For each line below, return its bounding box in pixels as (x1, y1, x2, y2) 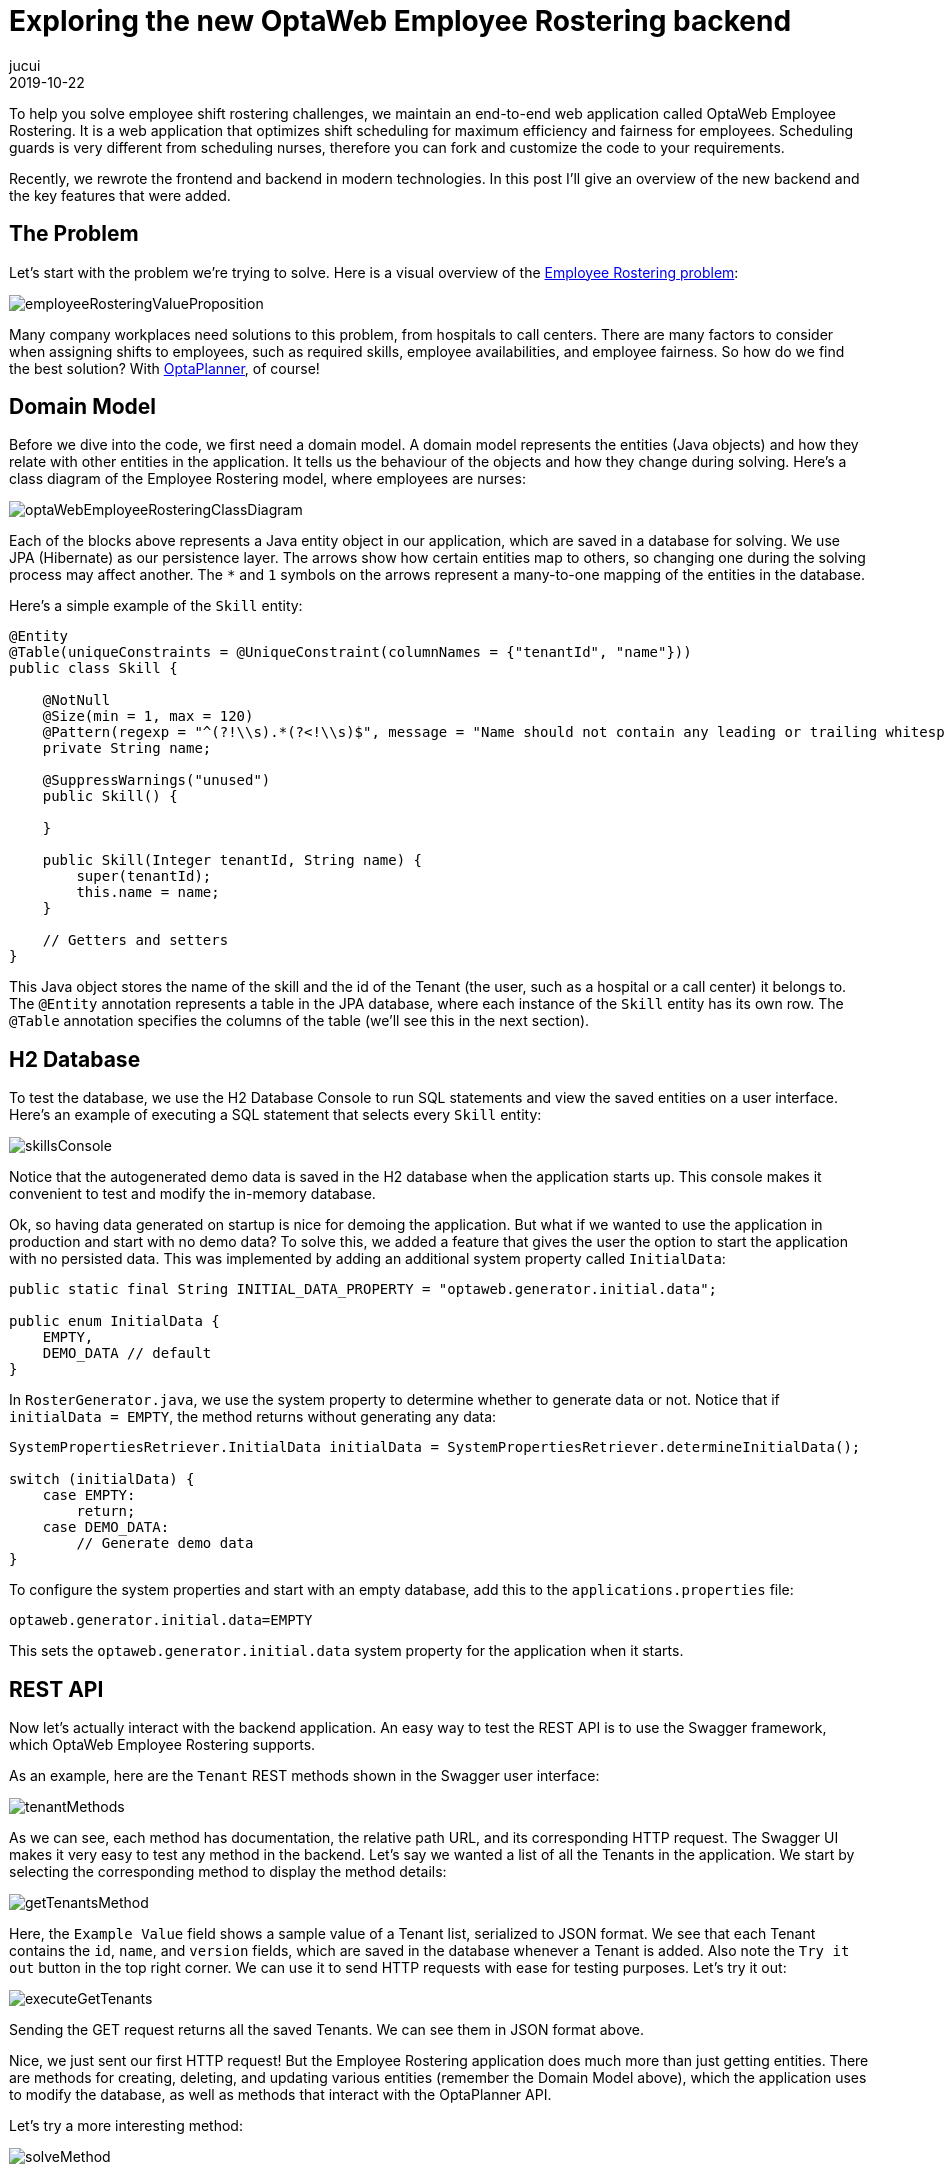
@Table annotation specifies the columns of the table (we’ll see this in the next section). (9, 1012, 590, 1030)
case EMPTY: (42, 1487, 136, 1504)
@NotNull (42, 692, 111, 709)
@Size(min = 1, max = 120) (42, 708, 254, 725)
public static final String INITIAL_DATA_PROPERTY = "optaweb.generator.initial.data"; (9, 1281, 718, 1298)
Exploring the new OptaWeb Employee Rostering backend (9, 4, 792, 38)
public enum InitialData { (9, 1313, 220, 1330)
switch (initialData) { (9, 1471, 195, 1488)
